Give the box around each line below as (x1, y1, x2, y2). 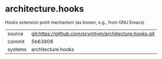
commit (7, 38, 25, 44)
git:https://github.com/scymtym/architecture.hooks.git (31, 30, 155, 37)
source (7, 30, 23, 37)
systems (7, 46, 27, 53)
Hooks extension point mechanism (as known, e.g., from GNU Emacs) (5, 19, 145, 25)
